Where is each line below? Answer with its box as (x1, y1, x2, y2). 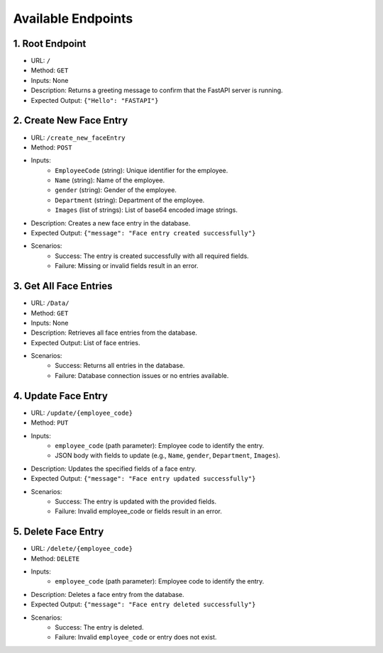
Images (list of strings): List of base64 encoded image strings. (55, 206, 238, 214)
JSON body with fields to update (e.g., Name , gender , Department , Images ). (55, 451, 280, 460)
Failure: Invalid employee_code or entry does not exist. (55, 633, 217, 642)
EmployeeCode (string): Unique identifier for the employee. (55, 166, 228, 174)
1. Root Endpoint (13, 38, 87, 50)
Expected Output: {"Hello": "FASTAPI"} (30, 96, 159, 104)
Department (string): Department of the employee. (55, 196, 205, 204)
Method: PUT (30, 418, 69, 427)
